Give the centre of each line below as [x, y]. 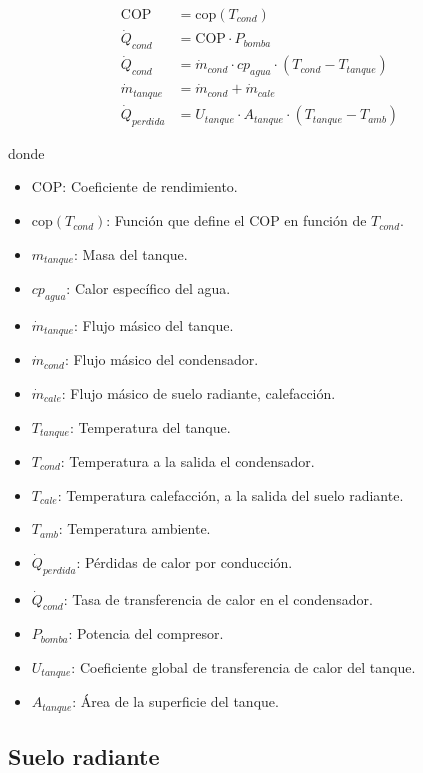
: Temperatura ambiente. [134, 528]
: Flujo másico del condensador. [161, 359]
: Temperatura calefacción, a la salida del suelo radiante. [230, 494]
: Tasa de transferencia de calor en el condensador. [218, 598]
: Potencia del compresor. [146, 633]
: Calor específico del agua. [148, 288]
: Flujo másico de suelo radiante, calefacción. [198, 392]
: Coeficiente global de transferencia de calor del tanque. [243, 666]
